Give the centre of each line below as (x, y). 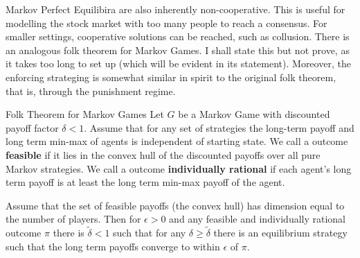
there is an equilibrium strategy (280, 233)
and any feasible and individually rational (258, 219)
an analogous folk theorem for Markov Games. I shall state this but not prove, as (178, 50)
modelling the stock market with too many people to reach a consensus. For (166, 23)
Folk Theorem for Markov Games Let (85, 114)
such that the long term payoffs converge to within (113, 246)
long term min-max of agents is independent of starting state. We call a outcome (177, 141)
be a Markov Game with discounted (254, 114)
